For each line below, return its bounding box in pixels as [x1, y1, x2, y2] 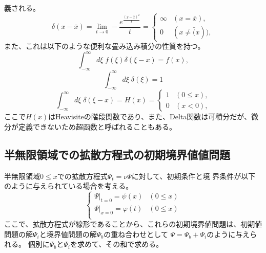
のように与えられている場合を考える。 [4, 180, 133, 191]
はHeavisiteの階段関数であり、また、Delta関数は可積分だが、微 [48, 111, 259, 122]
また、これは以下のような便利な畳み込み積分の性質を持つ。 [4, 41, 205, 51]
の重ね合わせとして [104, 228, 168, 239]
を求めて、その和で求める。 [70, 239, 163, 249]
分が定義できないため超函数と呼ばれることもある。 [4, 121, 176, 132]
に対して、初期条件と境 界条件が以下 [131, 170, 256, 181]
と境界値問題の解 [39, 228, 97, 239]
